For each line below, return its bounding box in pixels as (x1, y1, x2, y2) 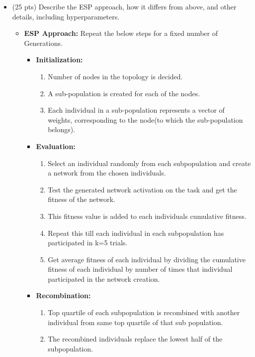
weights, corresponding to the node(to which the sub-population (48, 114, 243, 125)
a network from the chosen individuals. (48, 168, 166, 178)
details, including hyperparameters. (12, 11, 120, 21)
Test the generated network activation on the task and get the (48, 184, 237, 194)
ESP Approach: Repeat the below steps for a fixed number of (24, 28, 218, 38)
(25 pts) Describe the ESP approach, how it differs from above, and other (12, 1, 237, 11)
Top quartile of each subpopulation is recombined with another (48, 307, 240, 318)
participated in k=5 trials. (48, 237, 128, 248)
